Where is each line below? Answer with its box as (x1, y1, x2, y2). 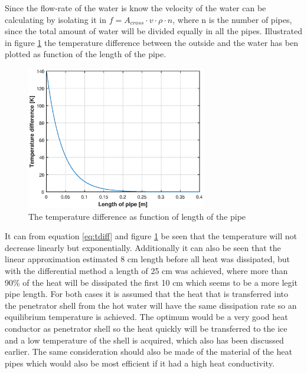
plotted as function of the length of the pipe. (5, 48, 166, 60)
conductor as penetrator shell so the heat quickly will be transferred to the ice (5, 322, 288, 334)
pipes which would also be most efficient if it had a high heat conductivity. (5, 357, 275, 369)
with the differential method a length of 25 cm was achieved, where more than (5, 265, 288, 277)
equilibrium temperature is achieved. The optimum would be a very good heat (5, 311, 288, 323)
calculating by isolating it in (5, 13, 106, 25)
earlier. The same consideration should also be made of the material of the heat (5, 345, 292, 358)
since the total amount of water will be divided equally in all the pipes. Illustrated (5, 25, 302, 37)
